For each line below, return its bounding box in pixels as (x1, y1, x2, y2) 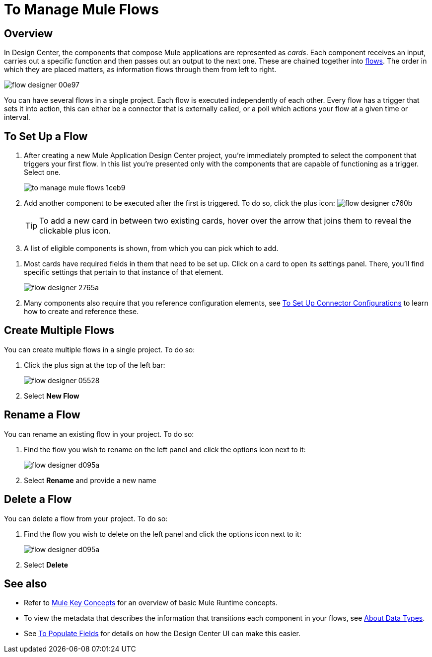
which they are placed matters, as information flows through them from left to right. (4, 65, 277, 74)
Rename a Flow (4, 409, 80, 421)
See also (4, 577, 47, 590)
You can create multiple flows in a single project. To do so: (4, 345, 195, 354)
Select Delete (24, 560, 69, 569)
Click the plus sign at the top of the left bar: (24, 360, 165, 369)
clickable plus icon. (39, 226, 111, 236)
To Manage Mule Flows (4, 1, 159, 18)
